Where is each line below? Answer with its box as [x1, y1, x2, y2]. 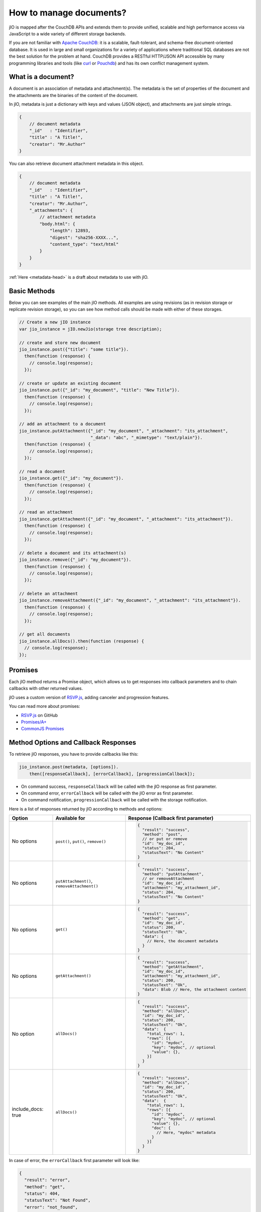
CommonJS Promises [21, 726, 64, 732]
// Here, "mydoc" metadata [156, 1130, 216, 1135]
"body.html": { [39, 221, 76, 226]
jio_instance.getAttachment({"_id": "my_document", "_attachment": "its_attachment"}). [19, 516, 233, 522]
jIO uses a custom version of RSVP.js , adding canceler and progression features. [9, 694, 170, 700]
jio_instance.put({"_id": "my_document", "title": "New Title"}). [19, 387, 180, 393]
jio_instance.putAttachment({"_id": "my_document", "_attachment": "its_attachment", [19, 428, 228, 433]
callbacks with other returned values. [9, 686, 83, 691]
